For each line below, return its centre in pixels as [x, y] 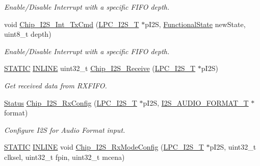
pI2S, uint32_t [233, 147]
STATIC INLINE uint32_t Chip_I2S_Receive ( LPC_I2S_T [100, 68]
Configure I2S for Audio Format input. [65, 129]
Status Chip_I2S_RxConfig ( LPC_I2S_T [71, 102]
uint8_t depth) [28, 34]
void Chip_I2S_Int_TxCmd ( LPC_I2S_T [72, 24]
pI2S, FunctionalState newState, [195, 24]
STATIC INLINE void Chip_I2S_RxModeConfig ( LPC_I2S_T [104, 147]
